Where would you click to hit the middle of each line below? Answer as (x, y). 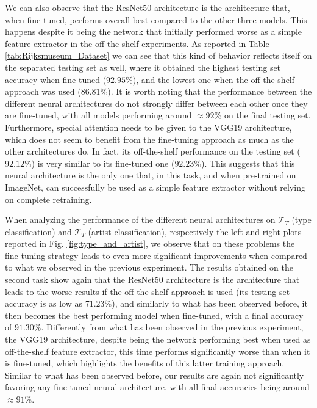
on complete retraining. (48, 199)
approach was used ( (43, 91)
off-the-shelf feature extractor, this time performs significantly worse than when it (158, 351)
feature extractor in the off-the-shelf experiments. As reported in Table (137, 43)
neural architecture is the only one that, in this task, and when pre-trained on (151, 175)
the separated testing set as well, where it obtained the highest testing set (143, 67)
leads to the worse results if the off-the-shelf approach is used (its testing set (148, 291)
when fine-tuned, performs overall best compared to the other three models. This (156, 19)
